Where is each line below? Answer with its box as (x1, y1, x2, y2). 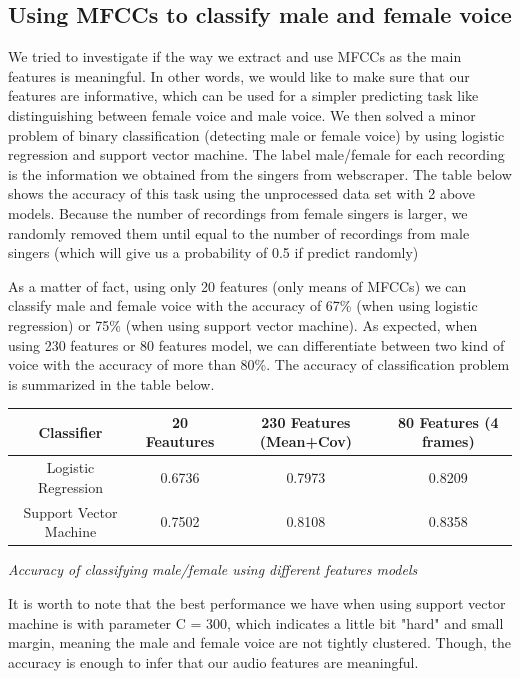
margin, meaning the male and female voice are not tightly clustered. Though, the (8, 632, 512, 653)
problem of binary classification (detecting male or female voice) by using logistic (8, 124, 505, 145)
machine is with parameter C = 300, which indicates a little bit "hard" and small (8, 612, 504, 633)
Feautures (145, 431, 215, 452)
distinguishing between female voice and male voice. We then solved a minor (8, 104, 476, 125)
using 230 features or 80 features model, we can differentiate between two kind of (8, 334, 505, 355)
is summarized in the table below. (8, 373, 215, 394)
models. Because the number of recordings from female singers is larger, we (8, 202, 468, 223)
